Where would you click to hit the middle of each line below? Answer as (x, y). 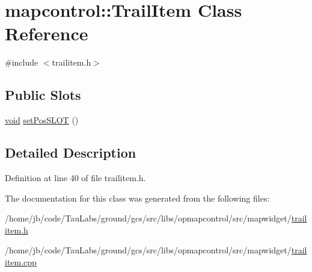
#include (22, 62)
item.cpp (21, 261)
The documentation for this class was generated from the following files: (137, 198)
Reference (47, 33)
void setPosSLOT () (42, 120)
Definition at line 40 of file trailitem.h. (75, 177)
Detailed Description (71, 153)
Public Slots (43, 95)
